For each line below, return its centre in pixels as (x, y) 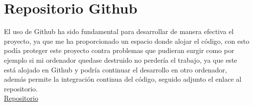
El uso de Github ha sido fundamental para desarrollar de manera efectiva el (119, 31)
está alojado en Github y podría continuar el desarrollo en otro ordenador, (115, 69)
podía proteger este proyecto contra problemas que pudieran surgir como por (119, 50)
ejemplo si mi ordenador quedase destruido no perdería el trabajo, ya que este (121, 60)
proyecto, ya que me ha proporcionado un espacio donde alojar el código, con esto (127, 41)
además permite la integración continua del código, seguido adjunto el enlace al (123, 79)
